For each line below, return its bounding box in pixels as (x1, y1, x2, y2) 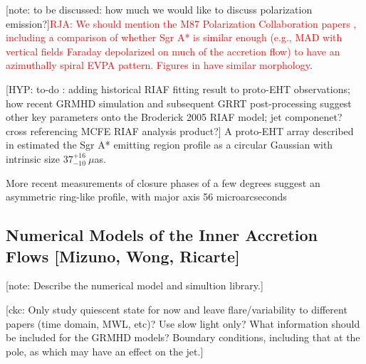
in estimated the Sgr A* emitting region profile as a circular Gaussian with (6, 137, 333, 152)
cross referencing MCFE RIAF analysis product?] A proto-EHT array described (6, 123, 354, 138)
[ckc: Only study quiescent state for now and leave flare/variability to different (6, 301, 347, 316)
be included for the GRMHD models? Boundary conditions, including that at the (6, 330, 360, 345)
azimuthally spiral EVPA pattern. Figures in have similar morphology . (6, 58, 313, 73)
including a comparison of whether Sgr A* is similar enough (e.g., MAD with (6, 30, 343, 45)
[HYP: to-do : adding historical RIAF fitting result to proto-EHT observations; (6, 81, 350, 96)
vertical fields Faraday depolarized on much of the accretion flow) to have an (6, 43, 340, 58)
